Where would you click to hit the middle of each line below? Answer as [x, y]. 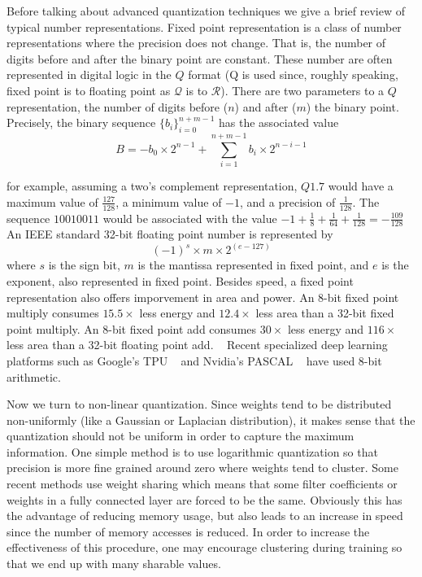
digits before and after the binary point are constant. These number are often [200, 58]
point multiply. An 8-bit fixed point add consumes [132, 328]
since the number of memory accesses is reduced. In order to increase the [188, 531]
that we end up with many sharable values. [114, 564]
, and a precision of [287, 201]
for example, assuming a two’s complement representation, [152, 186]
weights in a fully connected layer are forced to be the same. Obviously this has [204, 499]
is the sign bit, [84, 265]
